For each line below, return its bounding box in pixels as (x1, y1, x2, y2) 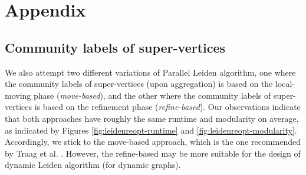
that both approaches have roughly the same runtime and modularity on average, (5, 112, 299, 124)
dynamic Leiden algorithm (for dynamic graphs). (5, 158, 181, 171)
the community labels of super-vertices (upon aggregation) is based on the (5, 77, 273, 90)
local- (275, 77, 295, 90)
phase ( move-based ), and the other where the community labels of (33, 89, 271, 101)
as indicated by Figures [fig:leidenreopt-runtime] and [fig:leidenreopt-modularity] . (5, 124, 297, 136)
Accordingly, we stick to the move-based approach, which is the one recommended (5, 135, 301, 148)
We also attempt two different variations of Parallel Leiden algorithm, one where (5, 66, 296, 78)
